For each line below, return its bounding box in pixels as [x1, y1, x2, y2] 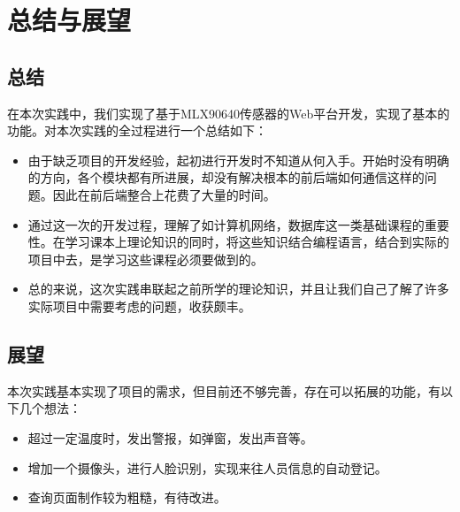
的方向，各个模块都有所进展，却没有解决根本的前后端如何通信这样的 [27, 168, 425, 187]
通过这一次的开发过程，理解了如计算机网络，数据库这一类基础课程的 [27, 215, 425, 233]
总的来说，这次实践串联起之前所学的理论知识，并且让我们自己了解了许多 [27, 279, 449, 298]
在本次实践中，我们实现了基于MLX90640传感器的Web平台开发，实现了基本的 [7, 103, 450, 122]
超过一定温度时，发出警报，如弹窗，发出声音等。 [27, 428, 313, 447]
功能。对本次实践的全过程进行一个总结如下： [7, 121, 267, 140]
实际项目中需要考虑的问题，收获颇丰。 [27, 296, 251, 315]
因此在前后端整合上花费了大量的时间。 [52, 185, 276, 203]
